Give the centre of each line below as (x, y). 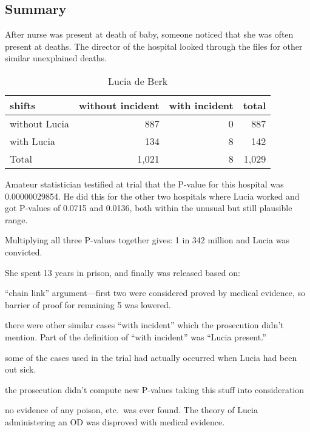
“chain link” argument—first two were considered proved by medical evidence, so (155, 293)
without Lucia (40, 123)
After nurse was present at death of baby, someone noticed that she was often (149, 34)
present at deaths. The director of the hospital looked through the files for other (154, 46)
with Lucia (32, 141)
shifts (23, 105)
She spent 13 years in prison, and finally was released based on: (123, 272)
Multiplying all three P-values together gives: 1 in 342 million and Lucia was (147, 240)
